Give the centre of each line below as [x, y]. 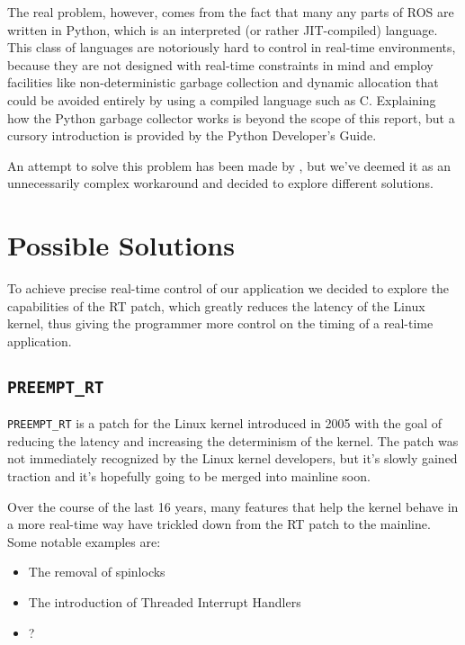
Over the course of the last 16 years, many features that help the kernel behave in [233, 506]
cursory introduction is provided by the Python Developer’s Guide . [192, 135]
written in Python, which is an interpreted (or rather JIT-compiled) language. [223, 29]
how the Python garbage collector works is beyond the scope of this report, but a [231, 117]
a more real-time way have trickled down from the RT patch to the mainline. [219, 524]
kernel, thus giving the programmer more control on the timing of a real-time [220, 323]
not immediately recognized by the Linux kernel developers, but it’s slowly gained [232, 458]
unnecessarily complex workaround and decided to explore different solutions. [220, 183]
